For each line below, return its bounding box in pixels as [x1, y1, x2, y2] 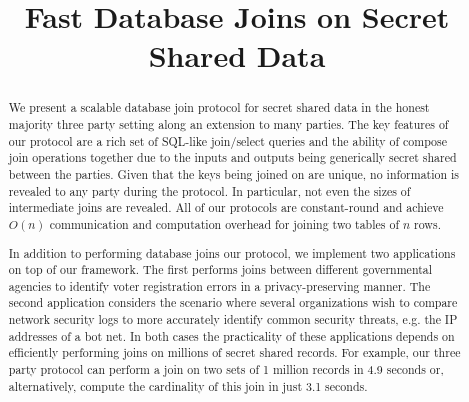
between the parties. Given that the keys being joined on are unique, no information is [8, 165, 460, 182]
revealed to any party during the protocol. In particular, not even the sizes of [8, 182, 411, 199]
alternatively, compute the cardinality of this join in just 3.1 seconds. [8, 377, 368, 394]
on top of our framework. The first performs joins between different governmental [8, 261, 433, 278]
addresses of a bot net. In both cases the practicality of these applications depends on [8, 327, 455, 344]
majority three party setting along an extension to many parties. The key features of [8, 116, 449, 133]
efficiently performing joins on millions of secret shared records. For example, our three [8, 344, 461, 361]
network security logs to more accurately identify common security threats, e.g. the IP [8, 311, 458, 328]
